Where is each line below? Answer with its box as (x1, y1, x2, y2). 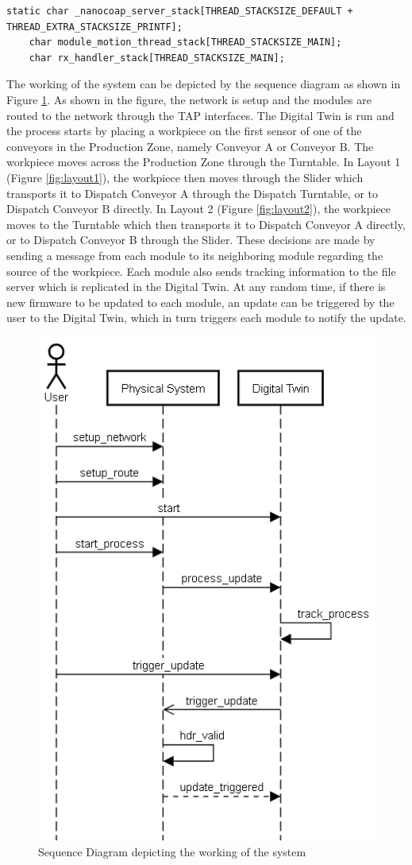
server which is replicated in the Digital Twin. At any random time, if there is (6, 278, 386, 295)
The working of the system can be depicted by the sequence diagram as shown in (6, 76, 401, 92)
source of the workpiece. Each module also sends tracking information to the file (6, 262, 396, 279)
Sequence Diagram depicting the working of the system (38, 844, 306, 860)
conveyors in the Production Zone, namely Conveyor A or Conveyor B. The (6, 138, 374, 154)
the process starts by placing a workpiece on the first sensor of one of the (6, 122, 362, 139)
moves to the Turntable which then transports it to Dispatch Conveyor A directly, (6, 215, 406, 232)
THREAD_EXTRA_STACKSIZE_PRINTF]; (6, 21, 183, 33)
